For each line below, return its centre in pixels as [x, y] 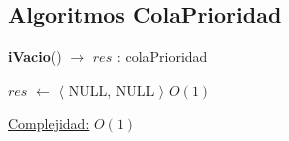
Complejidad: [49, 123]
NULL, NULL [111, 89]
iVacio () [35, 56]
